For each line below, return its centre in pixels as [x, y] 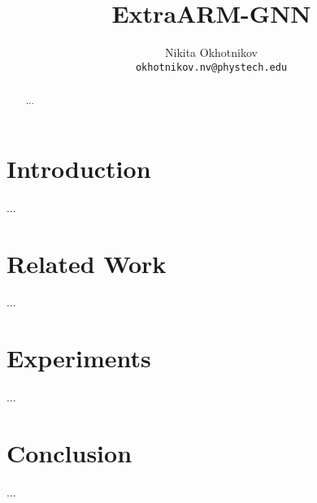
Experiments [79, 358]
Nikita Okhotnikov [211, 52]
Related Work [87, 263]
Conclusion [69, 452]
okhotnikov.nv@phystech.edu [211, 67]
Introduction [79, 168]
